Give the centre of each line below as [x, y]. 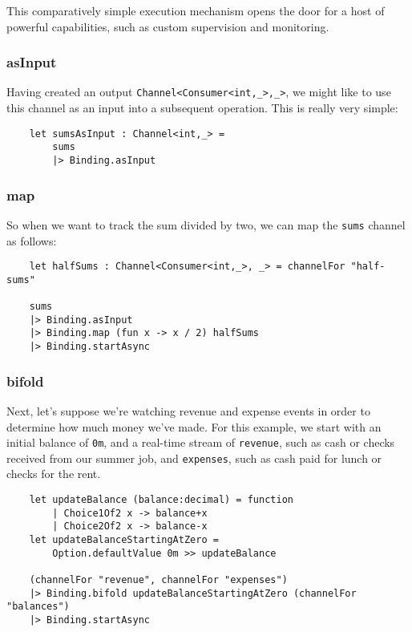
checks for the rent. [54, 474]
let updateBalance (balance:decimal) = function [161, 500]
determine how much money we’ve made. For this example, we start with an [194, 426]
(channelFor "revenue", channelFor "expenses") [158, 579]
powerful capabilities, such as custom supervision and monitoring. [168, 26]
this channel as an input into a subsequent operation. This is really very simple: [202, 108]
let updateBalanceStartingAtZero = [124, 539]
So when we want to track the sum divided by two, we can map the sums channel [206, 224]
